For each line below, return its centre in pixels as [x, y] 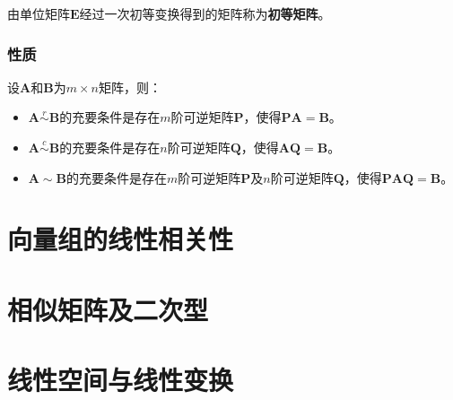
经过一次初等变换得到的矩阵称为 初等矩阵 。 [205, 13]
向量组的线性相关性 [121, 239]
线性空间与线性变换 [121, 380]
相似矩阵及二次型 [108, 309]
